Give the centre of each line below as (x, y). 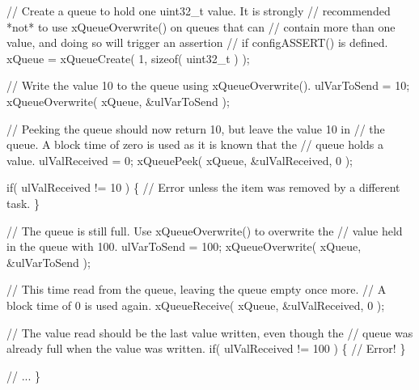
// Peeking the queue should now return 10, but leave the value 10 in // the (196, 128)
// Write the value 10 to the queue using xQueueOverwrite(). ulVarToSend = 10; (208, 85)
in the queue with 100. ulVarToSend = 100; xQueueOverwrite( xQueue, (184, 246)
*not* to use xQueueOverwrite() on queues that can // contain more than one (201, 26)
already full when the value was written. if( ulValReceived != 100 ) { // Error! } (206, 348)
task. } (23, 203)
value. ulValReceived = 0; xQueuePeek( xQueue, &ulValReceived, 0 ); (180, 160)
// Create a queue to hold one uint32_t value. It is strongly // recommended (199, 11)
